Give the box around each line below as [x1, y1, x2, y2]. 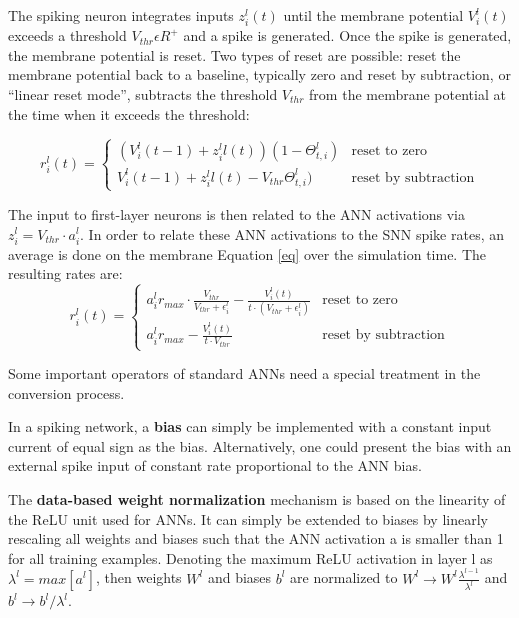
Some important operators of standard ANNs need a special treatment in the [8, 363, 481, 384]
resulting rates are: [8, 263, 123, 284]
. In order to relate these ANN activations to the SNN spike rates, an [80, 223, 504, 244]
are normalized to [290, 567, 398, 588]
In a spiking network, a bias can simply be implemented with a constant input [8, 416, 492, 437]
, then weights [96, 567, 182, 588]
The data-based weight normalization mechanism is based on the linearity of [8, 489, 506, 510]
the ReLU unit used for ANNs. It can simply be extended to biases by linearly [8, 508, 488, 529]
